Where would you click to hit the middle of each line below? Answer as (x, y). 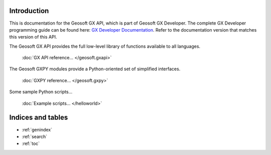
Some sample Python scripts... (41, 92)
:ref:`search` (35, 136)
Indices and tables (39, 118)
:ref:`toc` (31, 143)
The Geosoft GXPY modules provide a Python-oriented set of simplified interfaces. (95, 69)
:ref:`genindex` (37, 129)
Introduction (29, 11)
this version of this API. (33, 37)
